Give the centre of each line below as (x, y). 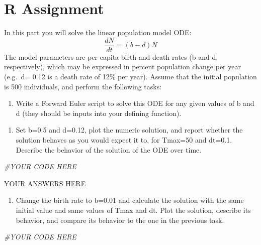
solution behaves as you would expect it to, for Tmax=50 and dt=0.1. (124, 139)
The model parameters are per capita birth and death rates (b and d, (111, 56)
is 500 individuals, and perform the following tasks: (83, 86)
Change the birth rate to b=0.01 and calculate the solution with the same (130, 200)
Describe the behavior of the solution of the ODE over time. (109, 149)
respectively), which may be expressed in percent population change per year (122, 67)
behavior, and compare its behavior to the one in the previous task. (120, 220)
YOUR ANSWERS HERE (45, 183)
